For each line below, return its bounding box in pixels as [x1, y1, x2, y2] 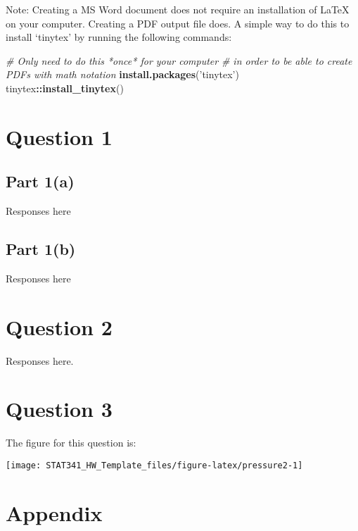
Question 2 [6, 312, 113, 341]
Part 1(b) [6, 238, 76, 260]
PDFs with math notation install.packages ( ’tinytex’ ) [6, 67, 239, 82]
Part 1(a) [6, 170, 75, 192]
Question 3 [6, 394, 113, 423]
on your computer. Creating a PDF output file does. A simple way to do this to [6, 15, 350, 30]
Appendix [6, 498, 103, 527]
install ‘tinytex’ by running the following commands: [6, 30, 232, 44]
